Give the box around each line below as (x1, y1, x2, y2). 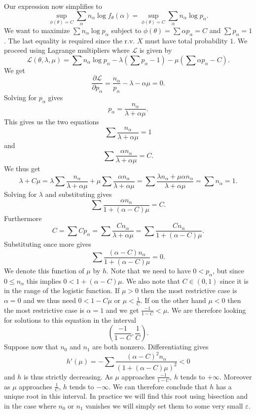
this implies (26, 275, 61, 286)
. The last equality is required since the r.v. (4, 35, 135, 45)
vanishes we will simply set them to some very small (85, 401, 243, 411)
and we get (106, 304, 139, 315)
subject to (111, 25, 142, 35)
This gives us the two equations (4, 116, 99, 127)
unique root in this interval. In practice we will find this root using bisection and (4, 391, 248, 401)
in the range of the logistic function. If (4, 285, 120, 296)
